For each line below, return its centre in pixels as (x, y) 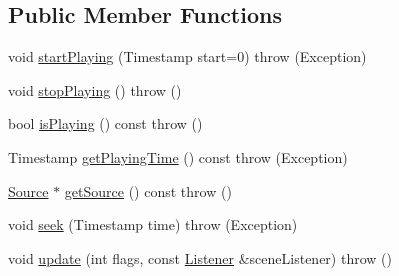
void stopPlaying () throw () (95, 89)
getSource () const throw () (148, 190)
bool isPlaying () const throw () (105, 123)
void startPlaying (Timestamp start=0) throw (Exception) (187, 56)
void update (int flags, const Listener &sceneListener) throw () (200, 257)
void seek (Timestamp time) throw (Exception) (153, 224)
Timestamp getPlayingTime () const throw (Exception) (178, 156)
